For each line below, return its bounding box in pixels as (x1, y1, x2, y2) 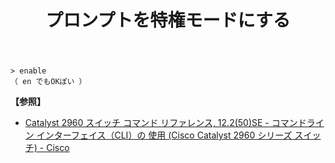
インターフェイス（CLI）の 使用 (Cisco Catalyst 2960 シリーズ (36, 129, 293, 141)
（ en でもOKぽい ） (10, 77, 87, 87)
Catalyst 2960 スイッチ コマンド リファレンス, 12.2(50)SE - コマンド (24, 117, 307, 129)
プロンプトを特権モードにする (45, 9, 291, 32)
